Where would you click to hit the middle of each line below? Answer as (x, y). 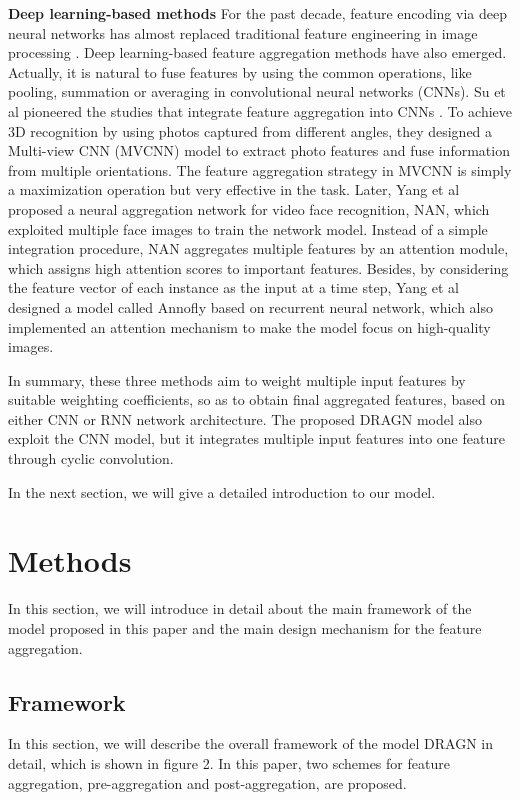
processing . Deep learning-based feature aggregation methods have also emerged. (257, 52)
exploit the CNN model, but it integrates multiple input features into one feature (256, 438)
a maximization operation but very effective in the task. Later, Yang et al (234, 189)
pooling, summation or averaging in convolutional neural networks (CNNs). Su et (257, 91)
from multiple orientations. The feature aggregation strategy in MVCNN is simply (260, 169)
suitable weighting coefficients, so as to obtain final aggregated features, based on (257, 399)
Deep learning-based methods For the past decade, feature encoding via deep (257, 13)
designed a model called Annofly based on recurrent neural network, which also (250, 306)
